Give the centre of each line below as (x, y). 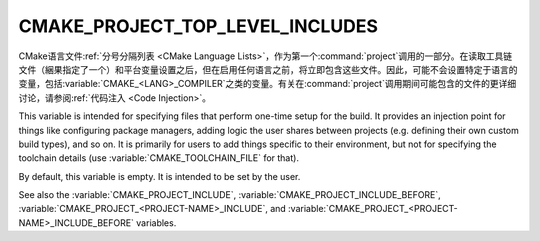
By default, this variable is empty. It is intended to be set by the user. (159, 176)
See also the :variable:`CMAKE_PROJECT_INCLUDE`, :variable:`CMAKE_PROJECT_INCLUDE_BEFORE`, (230, 195)
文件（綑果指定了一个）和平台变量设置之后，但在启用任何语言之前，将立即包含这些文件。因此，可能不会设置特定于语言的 (268, 69)
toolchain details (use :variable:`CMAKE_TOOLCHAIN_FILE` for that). (159, 158)
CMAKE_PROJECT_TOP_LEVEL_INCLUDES (198, 26)
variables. (156, 222)
